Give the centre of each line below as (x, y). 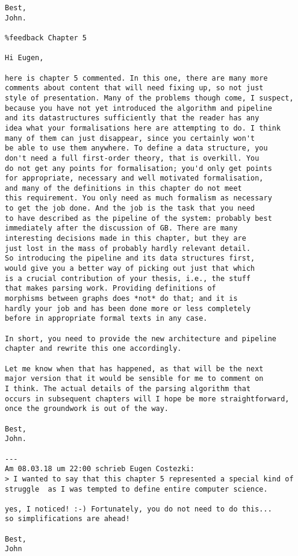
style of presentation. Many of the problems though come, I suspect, (149, 98)
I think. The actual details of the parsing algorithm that (128, 388)
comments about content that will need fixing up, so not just (134, 88)
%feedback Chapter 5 (46, 38)
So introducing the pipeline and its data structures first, (130, 258)
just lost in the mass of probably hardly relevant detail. (128, 248)
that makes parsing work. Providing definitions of (110, 289)
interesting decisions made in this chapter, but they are (126, 239)
